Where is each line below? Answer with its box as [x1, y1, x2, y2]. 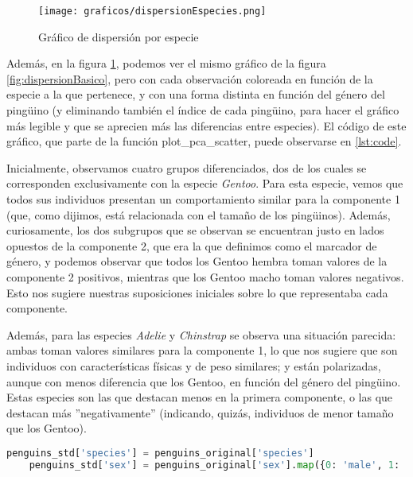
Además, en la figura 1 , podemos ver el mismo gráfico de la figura [6, 55, 326, 72]
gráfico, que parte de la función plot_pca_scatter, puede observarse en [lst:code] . [6, 133, 402, 149]
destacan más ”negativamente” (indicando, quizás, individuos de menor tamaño [6, 404, 394, 421]
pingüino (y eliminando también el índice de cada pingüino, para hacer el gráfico [6, 102, 399, 118]
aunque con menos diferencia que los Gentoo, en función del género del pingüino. [6, 373, 401, 390]
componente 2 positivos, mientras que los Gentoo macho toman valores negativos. [6, 268, 404, 285]
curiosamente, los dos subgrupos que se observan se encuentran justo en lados [6, 222, 384, 238]
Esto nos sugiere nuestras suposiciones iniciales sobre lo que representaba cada [6, 284, 388, 301]
